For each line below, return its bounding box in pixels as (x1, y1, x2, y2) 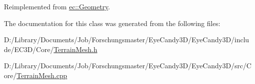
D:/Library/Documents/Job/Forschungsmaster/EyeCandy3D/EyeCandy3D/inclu (4, 34, 249, 45)
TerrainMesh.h (54, 44, 97, 54)
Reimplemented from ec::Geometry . (4, 1, 110, 11)
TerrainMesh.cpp (16, 70, 67, 80)
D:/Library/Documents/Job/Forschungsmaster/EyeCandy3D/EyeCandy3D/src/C (4, 60, 252, 71)
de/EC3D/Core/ (4, 44, 54, 54)
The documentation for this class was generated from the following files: (4, 18, 221, 28)
